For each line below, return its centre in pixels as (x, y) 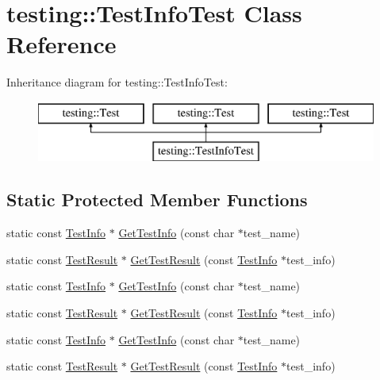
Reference (61, 44)
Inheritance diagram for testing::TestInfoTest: (117, 82)
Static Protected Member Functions (157, 200)
